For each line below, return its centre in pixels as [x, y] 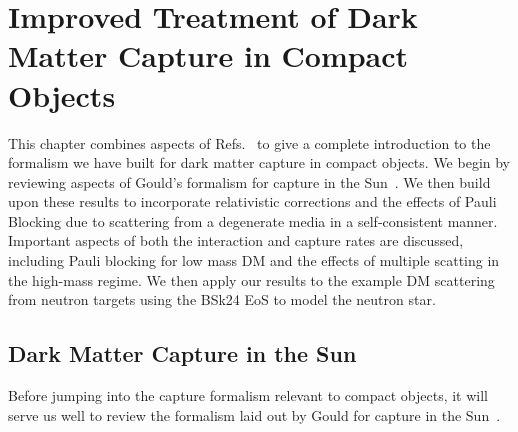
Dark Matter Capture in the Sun [182, 353]
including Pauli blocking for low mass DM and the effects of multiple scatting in [254, 260]
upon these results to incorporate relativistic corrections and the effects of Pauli [252, 201]
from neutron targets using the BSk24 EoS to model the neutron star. [222, 299]
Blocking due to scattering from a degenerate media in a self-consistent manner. [253, 220]
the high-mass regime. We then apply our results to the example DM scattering [251, 279]
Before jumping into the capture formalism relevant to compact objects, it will [248, 395]
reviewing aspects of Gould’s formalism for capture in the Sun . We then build [249, 181]
